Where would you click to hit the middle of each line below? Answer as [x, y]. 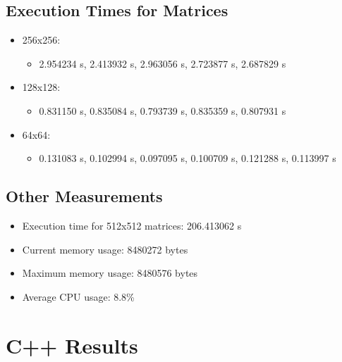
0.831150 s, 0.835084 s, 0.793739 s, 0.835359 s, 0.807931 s [163, 110]
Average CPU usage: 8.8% [78, 296]
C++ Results [72, 345]
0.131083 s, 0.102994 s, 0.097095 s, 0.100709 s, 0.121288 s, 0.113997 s [188, 158]
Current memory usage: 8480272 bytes [105, 249]
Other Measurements [84, 196]
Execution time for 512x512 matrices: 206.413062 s [132, 225]
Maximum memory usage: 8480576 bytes [110, 273]
